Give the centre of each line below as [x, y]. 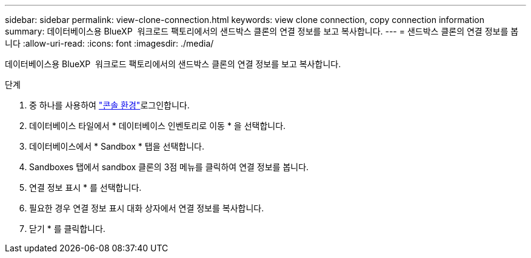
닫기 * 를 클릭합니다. [67, 229]
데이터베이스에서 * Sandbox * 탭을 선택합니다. [117, 146]
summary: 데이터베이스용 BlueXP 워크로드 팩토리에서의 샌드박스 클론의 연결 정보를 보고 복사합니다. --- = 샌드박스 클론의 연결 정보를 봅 [262, 31]
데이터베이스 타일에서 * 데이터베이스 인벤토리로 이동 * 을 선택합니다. [158, 126]
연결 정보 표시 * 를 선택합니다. [85, 187]
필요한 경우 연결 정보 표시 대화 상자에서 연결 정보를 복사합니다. [147, 208]
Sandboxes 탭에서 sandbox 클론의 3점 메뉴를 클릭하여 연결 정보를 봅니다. [169, 167]
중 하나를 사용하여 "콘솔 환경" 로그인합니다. [109, 105]
